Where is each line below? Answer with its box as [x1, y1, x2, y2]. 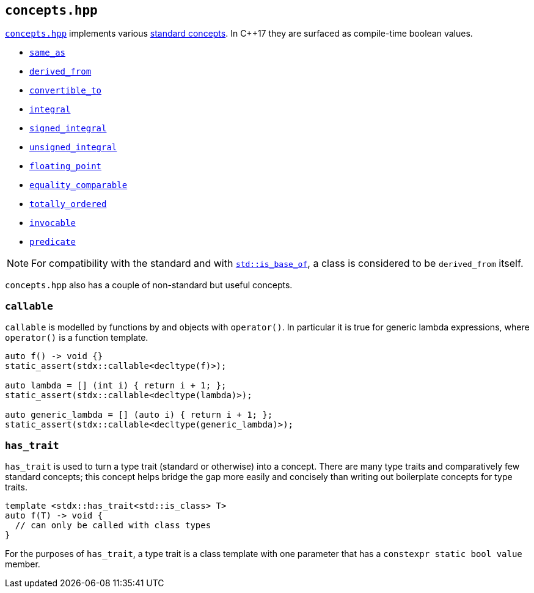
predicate [29, 237, 76, 247]
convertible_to [29, 85, 102, 96]
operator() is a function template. [5, 332, 148, 343]
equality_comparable [29, 180, 128, 191]
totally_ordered [29, 199, 107, 209]
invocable [29, 218, 76, 228]
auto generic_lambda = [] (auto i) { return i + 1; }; [5, 410, 273, 420]
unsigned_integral [29, 142, 117, 153]
